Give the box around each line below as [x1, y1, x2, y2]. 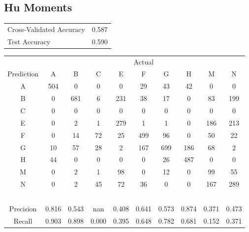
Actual [133, 56, 154, 66]
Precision [9, 203, 37, 213]
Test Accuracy [7, 36, 51, 46]
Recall [13, 215, 32, 226]
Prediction [7, 68, 39, 79]
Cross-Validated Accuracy [7, 24, 85, 34]
